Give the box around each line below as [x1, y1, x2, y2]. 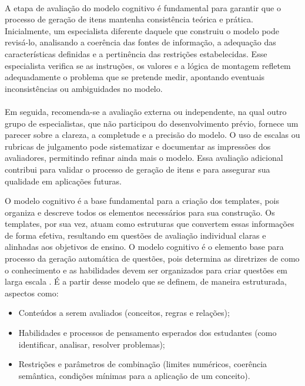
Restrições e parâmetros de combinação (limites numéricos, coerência [18, 358, 267, 370]
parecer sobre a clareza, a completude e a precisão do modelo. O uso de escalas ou [5, 128, 300, 141]
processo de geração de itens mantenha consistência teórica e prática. [5, 13, 253, 25]
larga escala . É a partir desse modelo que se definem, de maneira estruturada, [5, 275, 287, 288]
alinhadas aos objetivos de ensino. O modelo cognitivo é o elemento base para [5, 240, 284, 253]
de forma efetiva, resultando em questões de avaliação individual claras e [5, 229, 266, 241]
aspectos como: [5, 286, 59, 299]
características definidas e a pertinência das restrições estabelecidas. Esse [5, 47, 267, 60]
